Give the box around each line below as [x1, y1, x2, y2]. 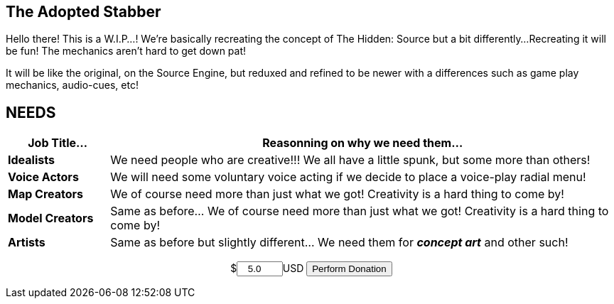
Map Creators [8, 187, 83, 202]
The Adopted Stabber [6, 3, 161, 21]
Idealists [8, 153, 55, 168]
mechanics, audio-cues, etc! [6, 79, 139, 92]
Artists [8, 235, 45, 250]
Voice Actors [8, 170, 79, 185]
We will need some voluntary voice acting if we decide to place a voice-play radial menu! [110, 170, 586, 185]
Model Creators [8, 211, 94, 226]
